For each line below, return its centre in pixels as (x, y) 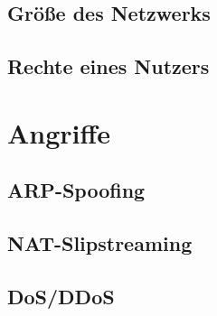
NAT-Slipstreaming (100, 243)
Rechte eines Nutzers (108, 66)
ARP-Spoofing (76, 190)
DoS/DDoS (61, 296)
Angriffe (59, 132)
